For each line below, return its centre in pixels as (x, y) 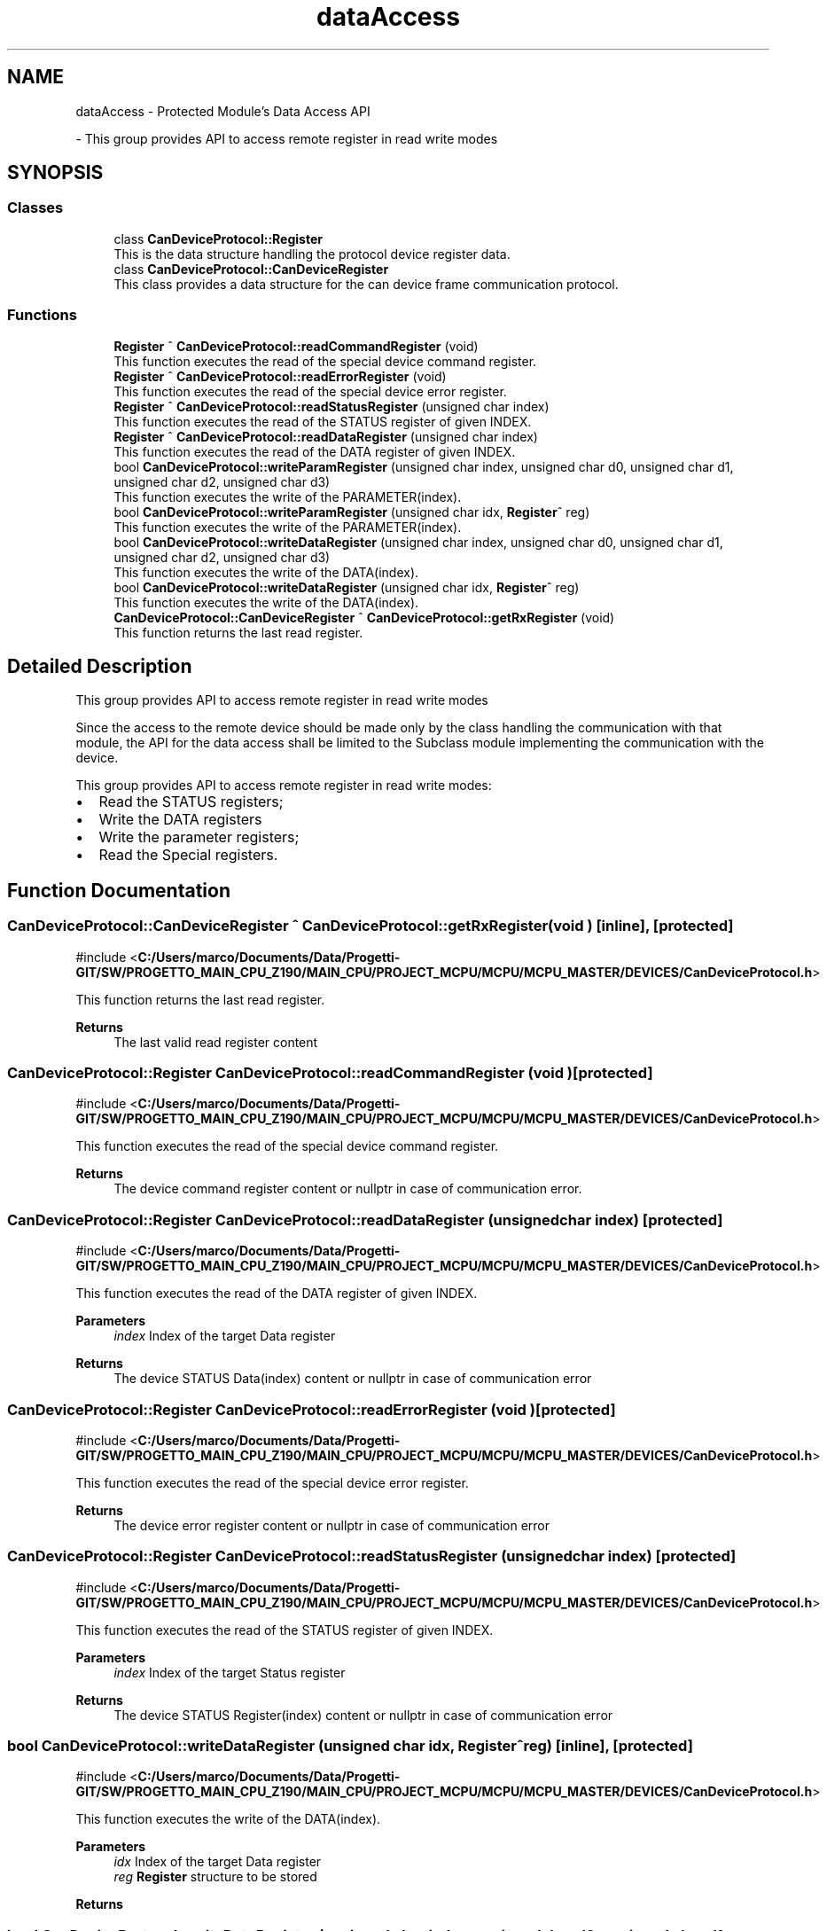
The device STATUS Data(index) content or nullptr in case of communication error (353, 1379)
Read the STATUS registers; (191, 802)
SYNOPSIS (55, 173)
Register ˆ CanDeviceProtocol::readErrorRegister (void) (280, 376)
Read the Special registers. (188, 855)
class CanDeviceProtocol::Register (218, 238)
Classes (35, 208)
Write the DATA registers (180, 820)
